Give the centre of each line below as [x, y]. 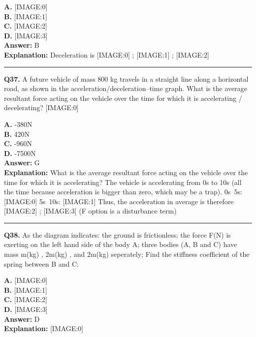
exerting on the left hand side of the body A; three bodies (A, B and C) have [121, 244]
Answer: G [22, 163]
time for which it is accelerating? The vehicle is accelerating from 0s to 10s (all [123, 182]
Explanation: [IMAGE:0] [44, 328]
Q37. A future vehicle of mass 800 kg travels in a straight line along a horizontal [126, 78]
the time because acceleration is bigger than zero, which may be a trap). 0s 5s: [123, 192]
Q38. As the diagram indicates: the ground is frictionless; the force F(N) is [117, 234]
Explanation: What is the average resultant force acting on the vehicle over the [126, 172]
